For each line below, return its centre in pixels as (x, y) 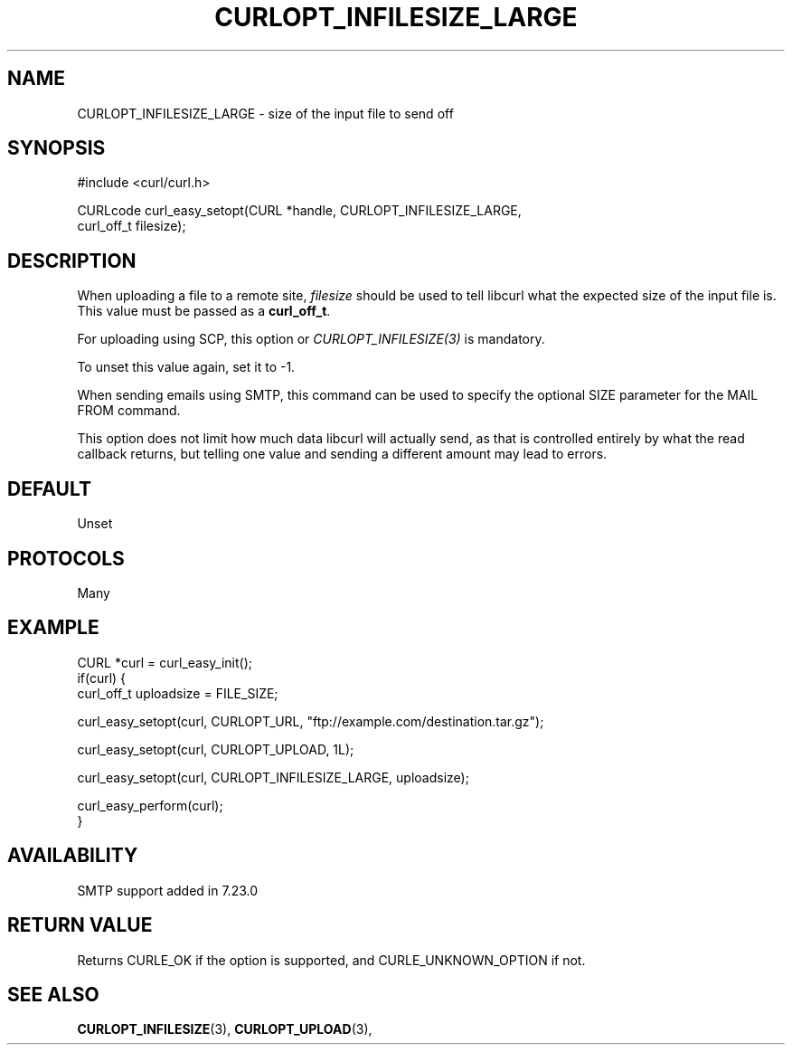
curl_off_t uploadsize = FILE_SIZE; (178, 693)
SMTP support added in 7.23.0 (168, 890)
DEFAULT (49, 488)
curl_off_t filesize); (132, 226)
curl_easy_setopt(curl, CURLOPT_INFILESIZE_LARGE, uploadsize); (273, 777)
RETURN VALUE (80, 925)
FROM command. (129, 411)
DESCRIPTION (72, 261)
